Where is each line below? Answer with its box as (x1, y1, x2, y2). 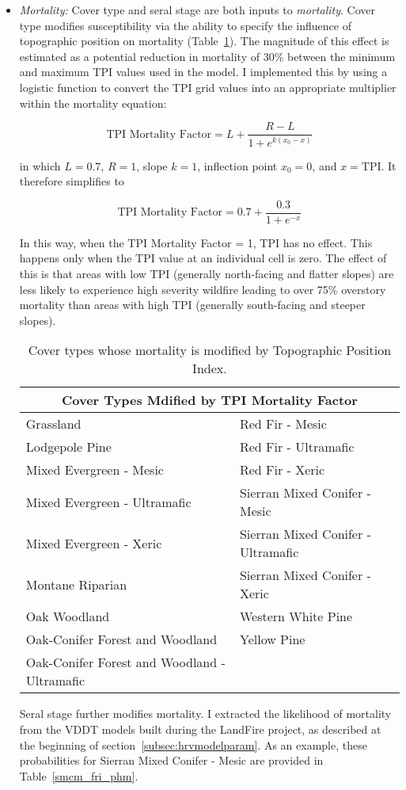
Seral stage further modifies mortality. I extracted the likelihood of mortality (19, 705, 392, 722)
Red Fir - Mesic (239, 414, 327, 433)
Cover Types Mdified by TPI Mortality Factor (61, 391, 358, 410)
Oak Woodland (25, 607, 110, 626)
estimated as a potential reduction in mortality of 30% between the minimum (19, 48, 396, 64)
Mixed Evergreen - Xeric (25, 533, 162, 552)
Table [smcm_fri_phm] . (19, 767, 138, 784)
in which (19, 157, 61, 174)
